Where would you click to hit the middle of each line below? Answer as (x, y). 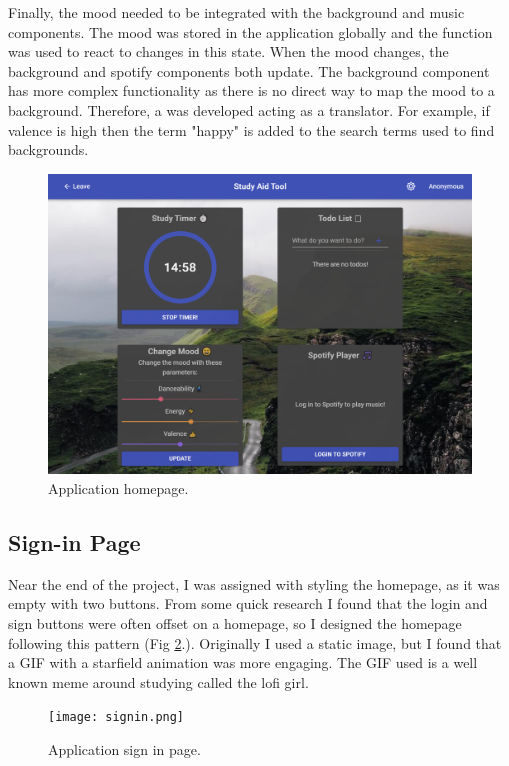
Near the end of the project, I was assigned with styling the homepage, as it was (254, 583)
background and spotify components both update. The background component (249, 70)
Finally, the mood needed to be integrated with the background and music (236, 12)
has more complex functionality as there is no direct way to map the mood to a (251, 90)
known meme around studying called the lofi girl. (158, 681)
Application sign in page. (124, 748)
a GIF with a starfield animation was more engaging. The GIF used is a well (243, 662)
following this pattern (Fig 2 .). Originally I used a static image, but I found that (255, 642)
